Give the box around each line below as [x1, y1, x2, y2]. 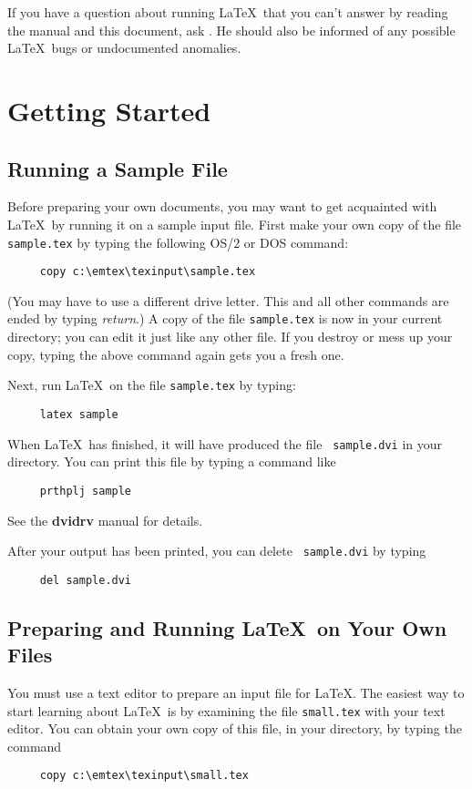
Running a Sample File [7, 154, 228, 182]
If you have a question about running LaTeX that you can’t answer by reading [7, 3, 448, 21]
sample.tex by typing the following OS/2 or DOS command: [7, 232, 349, 251]
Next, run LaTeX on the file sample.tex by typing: [7, 375, 296, 394]
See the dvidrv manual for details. [7, 510, 203, 529]
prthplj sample [39, 484, 132, 497]
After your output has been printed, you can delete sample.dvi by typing [7, 541, 426, 560]
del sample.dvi [39, 573, 132, 587]
